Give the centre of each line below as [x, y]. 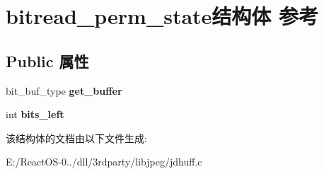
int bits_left [35, 114]
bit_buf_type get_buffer [64, 90]
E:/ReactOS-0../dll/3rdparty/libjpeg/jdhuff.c [104, 162]
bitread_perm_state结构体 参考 [162, 16]
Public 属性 [47, 60]
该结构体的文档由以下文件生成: [76, 138]
